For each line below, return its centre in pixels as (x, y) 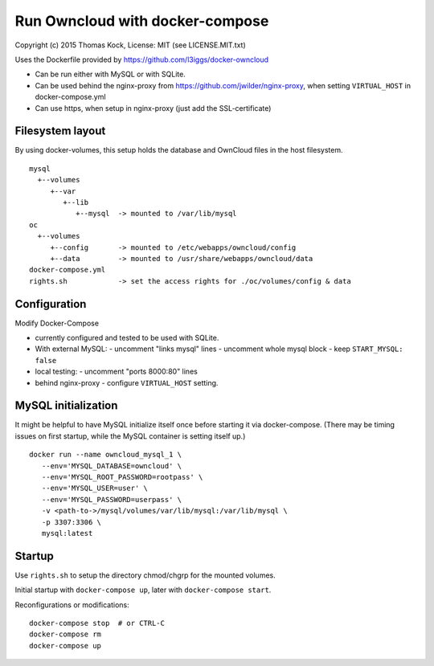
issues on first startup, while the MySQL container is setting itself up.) (130, 436)
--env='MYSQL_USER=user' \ (95, 488)
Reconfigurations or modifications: (72, 605)
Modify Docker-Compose (57, 323)
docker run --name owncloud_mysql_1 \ (106, 455)
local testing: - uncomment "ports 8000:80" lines (117, 372)
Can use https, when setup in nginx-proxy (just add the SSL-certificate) (153, 108)
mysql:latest (67, 533)
